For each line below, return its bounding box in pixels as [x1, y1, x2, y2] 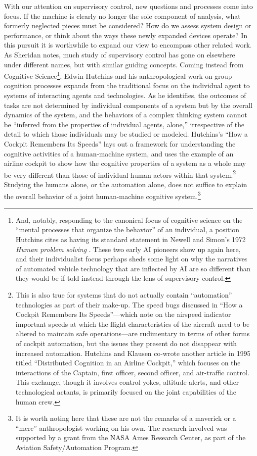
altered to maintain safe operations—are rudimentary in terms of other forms [15, 328, 250, 339]
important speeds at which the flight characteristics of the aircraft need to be [15, 318, 250, 329]
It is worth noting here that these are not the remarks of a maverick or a [15, 413, 236, 423]
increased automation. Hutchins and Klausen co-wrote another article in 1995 [15, 348, 251, 358]
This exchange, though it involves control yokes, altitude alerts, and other [15, 377, 239, 387]
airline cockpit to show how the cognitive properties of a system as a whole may [4, 158, 246, 168]
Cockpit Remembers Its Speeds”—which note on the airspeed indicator [15, 309, 231, 319]
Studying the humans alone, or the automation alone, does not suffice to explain [4, 179, 247, 189]
